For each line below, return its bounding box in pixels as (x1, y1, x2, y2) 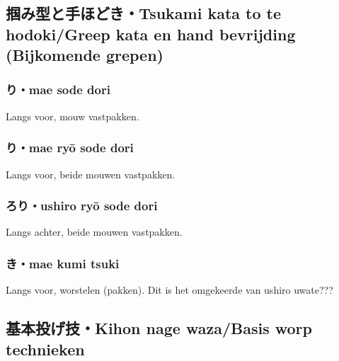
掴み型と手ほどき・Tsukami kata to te (6, 2, 282, 24)
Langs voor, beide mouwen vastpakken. (6, 166, 176, 181)
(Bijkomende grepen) (6, 44, 163, 66)
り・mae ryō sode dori (6, 139, 134, 156)
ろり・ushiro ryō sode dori (6, 197, 158, 214)
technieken (6, 338, 85, 360)
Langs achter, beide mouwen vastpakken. (6, 224, 183, 239)
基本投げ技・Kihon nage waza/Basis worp (6, 317, 312, 339)
